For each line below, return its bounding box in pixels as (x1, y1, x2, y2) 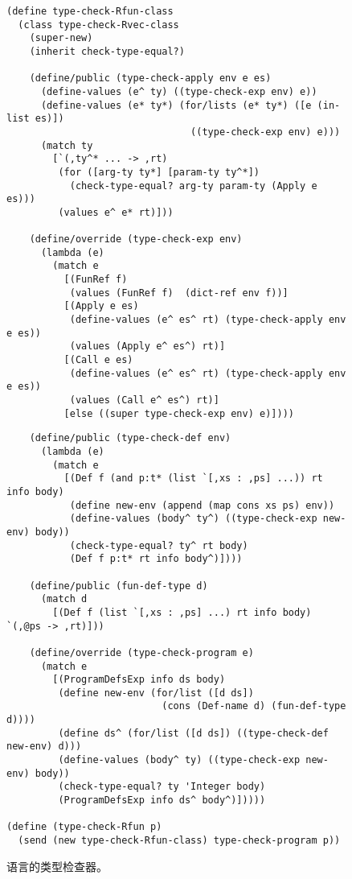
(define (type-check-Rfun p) (6, 821, 162, 833)
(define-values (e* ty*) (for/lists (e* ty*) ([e (40, 99, 312, 111)
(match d (40, 593, 88, 605)
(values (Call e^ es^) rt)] (69, 394, 219, 406)
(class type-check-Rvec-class (18, 19, 179, 31)
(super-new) (29, 32, 93, 44)
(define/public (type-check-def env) (29, 432, 231, 444)
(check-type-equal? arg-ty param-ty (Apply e (69, 180, 317, 192)
